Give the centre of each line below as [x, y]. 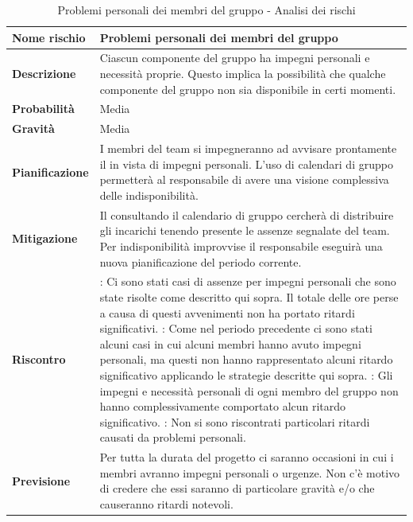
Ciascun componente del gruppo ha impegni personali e [235, 58]
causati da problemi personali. [173, 437]
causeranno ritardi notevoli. [166, 503]
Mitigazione [45, 238]
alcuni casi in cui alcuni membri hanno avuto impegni [230, 343]
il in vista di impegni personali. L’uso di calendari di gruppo [246, 164]
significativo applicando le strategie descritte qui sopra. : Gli [246, 374]
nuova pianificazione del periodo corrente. [201, 261]
